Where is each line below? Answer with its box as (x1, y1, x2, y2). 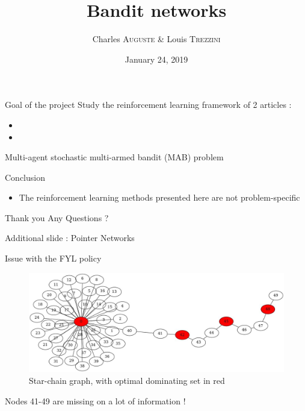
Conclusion (5, 171, 45, 183)
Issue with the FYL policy (5, 252, 102, 265)
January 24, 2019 (125, 52, 188, 65)
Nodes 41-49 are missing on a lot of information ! (5, 394, 186, 407)
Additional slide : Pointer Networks (5, 231, 135, 244)
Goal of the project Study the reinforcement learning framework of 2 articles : (5, 98, 292, 111)
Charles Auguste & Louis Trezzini (92, 33, 221, 45)
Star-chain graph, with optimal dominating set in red (29, 374, 225, 387)
